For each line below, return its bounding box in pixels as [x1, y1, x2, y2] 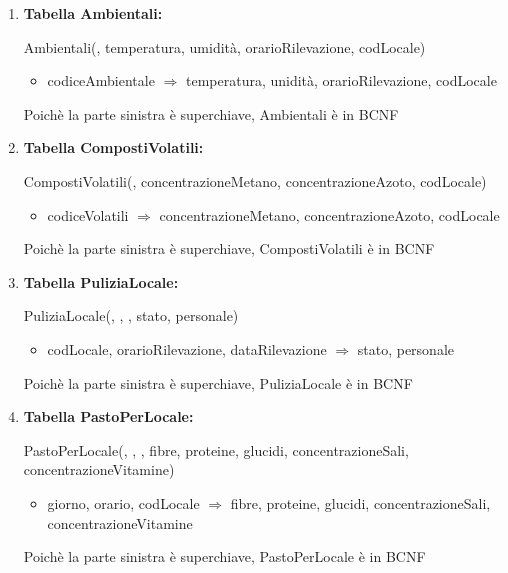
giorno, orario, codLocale [47, 492, 200, 513]
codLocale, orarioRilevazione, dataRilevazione [47, 338, 327, 359]
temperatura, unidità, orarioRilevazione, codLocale [185, 70, 497, 91]
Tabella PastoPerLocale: [23, 406, 194, 427]
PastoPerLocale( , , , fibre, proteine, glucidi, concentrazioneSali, [23, 439, 409, 460]
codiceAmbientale [47, 70, 155, 91]
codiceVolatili [47, 204, 129, 225]
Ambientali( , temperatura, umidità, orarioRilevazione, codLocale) [23, 36, 426, 57]
